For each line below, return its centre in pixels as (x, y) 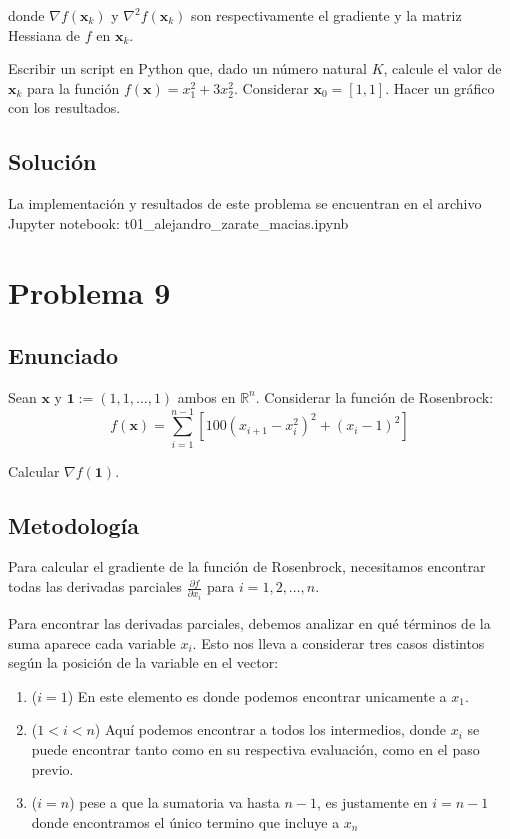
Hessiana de (44, 34)
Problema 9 (89, 291)
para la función (73, 87)
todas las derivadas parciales (95, 586)
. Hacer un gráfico (440, 87)
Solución (52, 161)
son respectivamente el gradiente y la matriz (326, 15)
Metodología (73, 524)
